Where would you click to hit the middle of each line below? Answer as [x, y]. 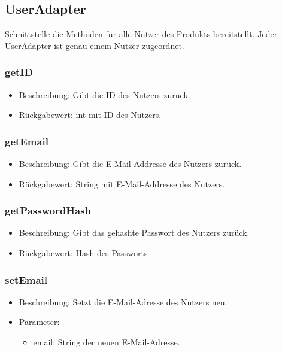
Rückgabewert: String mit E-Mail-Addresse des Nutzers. [122, 183]
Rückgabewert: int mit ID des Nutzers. [90, 115]
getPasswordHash [48, 210]
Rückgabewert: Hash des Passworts [83, 253]
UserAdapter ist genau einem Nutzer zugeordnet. [95, 45]
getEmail [27, 141]
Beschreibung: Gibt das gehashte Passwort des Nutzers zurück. [134, 233]
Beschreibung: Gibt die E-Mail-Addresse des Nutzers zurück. [130, 164]
